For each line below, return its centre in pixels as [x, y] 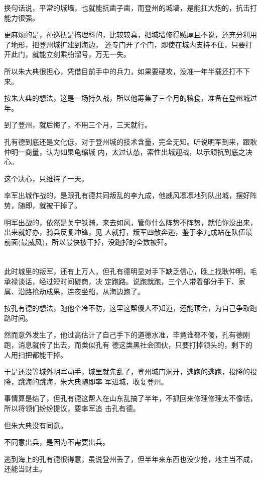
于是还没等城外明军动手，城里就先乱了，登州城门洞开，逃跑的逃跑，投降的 [127, 371]
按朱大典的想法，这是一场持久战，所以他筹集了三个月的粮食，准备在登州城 [127, 98]
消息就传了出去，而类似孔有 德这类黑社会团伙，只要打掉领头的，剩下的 [135, 345]
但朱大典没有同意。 [36, 425]
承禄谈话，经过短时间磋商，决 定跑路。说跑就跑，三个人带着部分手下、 [121, 281]
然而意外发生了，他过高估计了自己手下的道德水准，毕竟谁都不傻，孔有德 [123, 335]
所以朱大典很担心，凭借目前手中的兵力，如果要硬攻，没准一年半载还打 [120, 71]
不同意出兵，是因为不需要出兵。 [57, 442]
